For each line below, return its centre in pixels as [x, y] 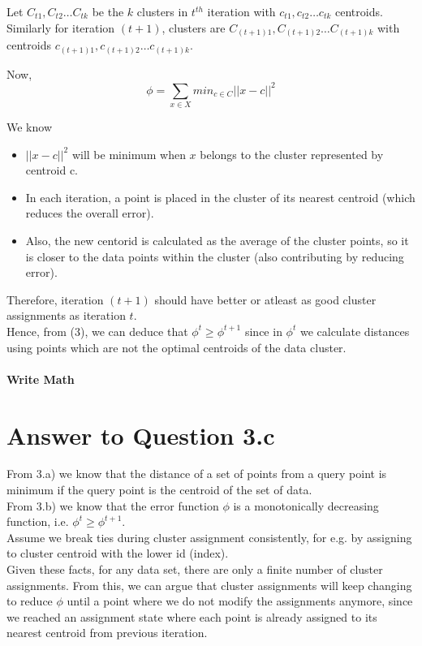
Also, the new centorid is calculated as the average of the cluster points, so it [217, 241]
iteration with [241, 11]
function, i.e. [38, 521]
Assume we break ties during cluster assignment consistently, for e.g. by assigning [209, 537]
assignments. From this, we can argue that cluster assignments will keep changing [209, 585]
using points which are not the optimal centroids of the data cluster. [177, 347]
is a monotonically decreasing [306, 505]
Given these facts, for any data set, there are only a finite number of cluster [195, 569]
